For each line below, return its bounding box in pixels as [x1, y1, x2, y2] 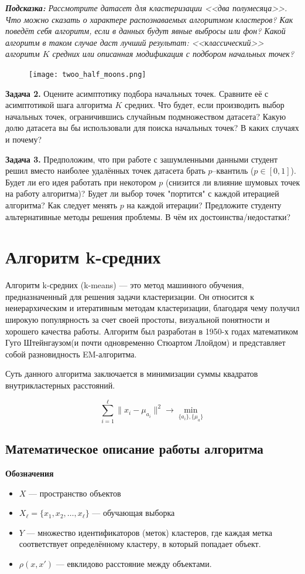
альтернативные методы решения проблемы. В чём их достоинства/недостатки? [5, 210, 291, 222]
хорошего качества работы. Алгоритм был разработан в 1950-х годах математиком [5, 325, 299, 337]
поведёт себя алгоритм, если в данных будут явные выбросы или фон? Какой [5, 25, 286, 37]
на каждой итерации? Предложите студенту [126, 198, 282, 211]
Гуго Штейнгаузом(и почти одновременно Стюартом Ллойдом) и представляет [5, 336, 286, 349]
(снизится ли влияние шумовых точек [165, 175, 300, 188]
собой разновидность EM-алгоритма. [5, 347, 137, 360]
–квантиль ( [212, 164, 254, 177]
